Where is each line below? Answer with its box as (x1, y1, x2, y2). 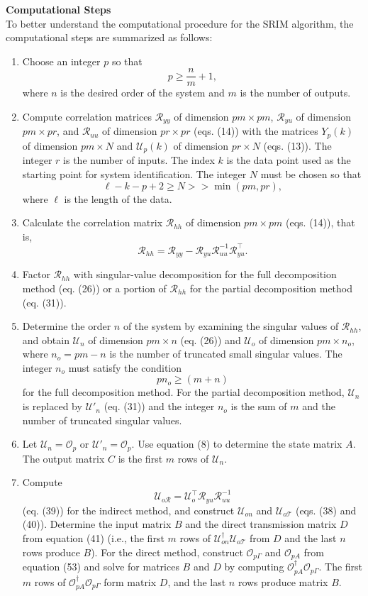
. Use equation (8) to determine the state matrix (131, 436, 342, 451)
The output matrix (22, 451, 105, 465)
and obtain (22, 332, 69, 347)
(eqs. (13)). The (263, 138, 332, 153)
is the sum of (230, 399, 287, 414)
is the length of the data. (64, 191, 172, 206)
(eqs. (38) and (295, 502, 357, 517)
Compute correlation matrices (22, 109, 152, 124)
